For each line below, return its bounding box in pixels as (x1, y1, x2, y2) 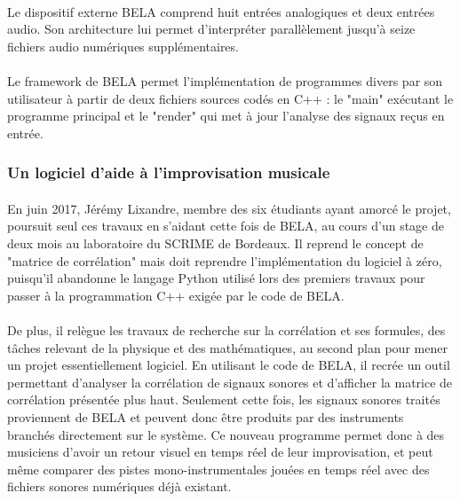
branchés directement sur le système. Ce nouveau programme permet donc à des (7, 425, 445, 443)
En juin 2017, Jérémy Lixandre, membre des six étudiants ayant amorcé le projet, (7, 199, 451, 217)
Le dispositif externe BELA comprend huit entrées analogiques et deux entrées (7, 2, 435, 20)
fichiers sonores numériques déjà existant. (7, 477, 232, 496)
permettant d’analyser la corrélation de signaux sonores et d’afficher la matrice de (7, 372, 453, 391)
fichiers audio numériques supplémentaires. (7, 36, 239, 55)
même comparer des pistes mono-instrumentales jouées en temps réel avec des (7, 459, 430, 478)
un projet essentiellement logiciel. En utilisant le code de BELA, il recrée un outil (7, 356, 450, 374)
